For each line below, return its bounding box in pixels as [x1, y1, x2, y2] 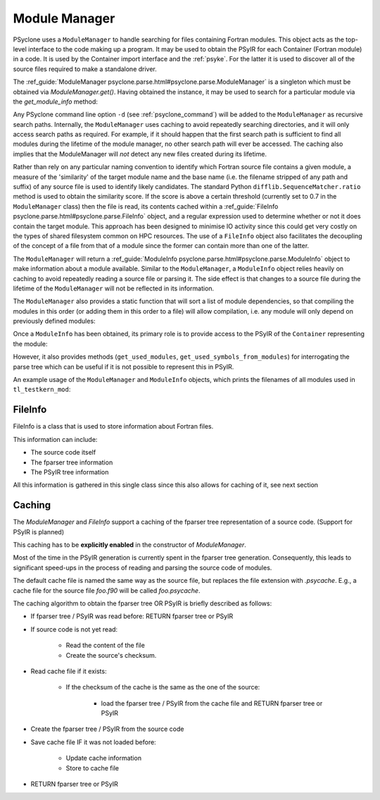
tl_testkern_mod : [13, 385, 71, 394]
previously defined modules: [13, 317, 96, 326]
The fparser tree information [30, 458, 113, 467]
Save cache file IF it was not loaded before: [30, 737, 156, 746]
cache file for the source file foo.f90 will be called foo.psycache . [13, 586, 201, 595]
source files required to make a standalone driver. [13, 64, 158, 73]
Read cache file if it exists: [30, 667, 107, 675]
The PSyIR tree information [30, 467, 109, 476]
